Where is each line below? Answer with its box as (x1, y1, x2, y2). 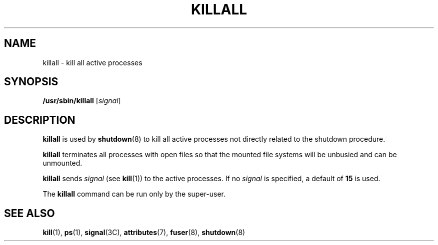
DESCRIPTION (4, 113, 75, 126)
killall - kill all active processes (42, 58, 142, 67)
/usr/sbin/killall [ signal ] (42, 96, 121, 105)
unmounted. (42, 159, 82, 168)
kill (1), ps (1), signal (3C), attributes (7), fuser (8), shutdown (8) (42, 228, 245, 237)
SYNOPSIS (4, 75, 58, 88)
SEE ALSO (4, 207, 55, 220)
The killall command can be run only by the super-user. (42, 190, 225, 199)
